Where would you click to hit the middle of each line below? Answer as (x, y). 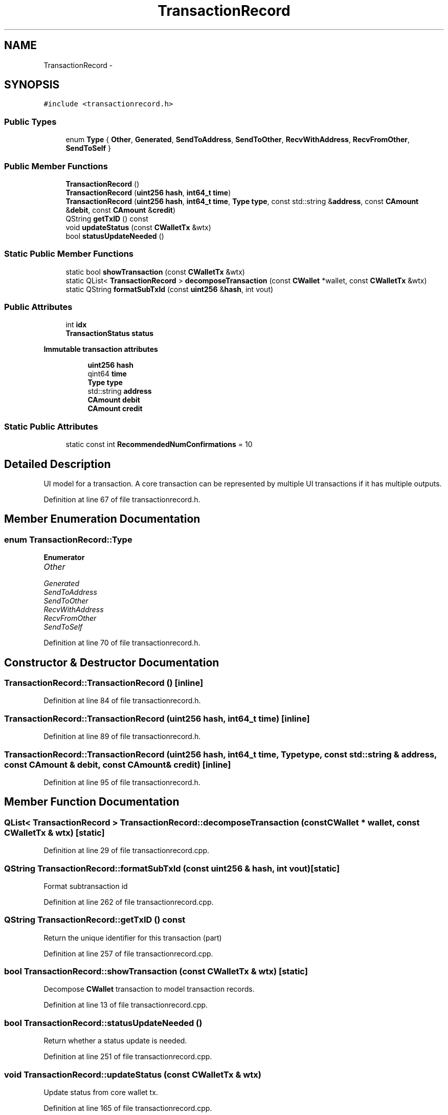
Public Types (30, 121)
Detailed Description (58, 464)
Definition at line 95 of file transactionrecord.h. (122, 782)
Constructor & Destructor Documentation (112, 662)
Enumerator (64, 557)
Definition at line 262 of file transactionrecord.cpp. (129, 902)
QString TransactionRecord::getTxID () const (95, 920)
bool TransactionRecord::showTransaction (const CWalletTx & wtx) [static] (156, 972)
